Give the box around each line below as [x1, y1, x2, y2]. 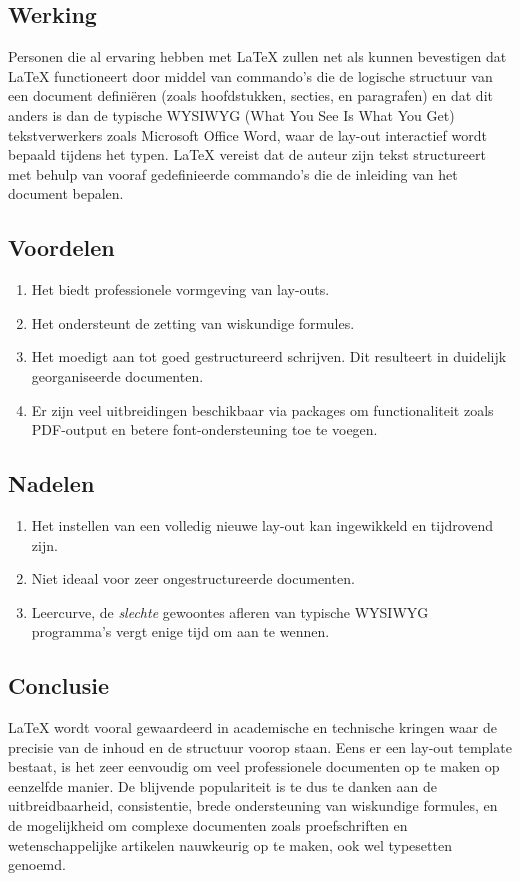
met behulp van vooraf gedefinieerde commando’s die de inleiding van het [8, 163, 458, 184]
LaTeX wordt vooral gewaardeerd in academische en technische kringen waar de [8, 717, 497, 738]
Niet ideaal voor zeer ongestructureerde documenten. [31, 568, 355, 589]
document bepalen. [8, 183, 124, 204]
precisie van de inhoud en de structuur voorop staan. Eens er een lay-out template [8, 736, 512, 757]
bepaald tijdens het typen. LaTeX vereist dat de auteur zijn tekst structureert [8, 144, 486, 165]
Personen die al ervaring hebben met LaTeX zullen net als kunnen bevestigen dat [8, 46, 507, 67]
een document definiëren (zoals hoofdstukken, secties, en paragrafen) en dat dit [8, 85, 493, 106]
